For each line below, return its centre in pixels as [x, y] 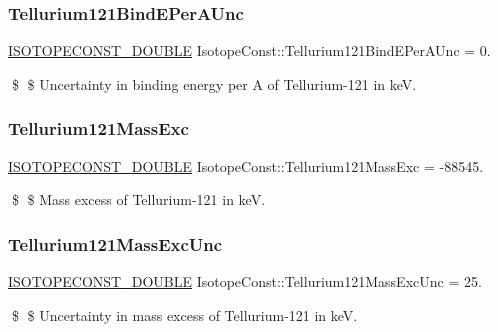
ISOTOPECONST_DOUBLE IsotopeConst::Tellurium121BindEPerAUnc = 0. [249, 50]
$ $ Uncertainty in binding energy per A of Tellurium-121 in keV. [214, 83]
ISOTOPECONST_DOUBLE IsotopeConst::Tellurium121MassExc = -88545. [246, 165]
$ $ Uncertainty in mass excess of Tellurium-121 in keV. [184, 314]
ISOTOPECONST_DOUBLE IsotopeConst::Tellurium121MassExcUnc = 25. [245, 281]
